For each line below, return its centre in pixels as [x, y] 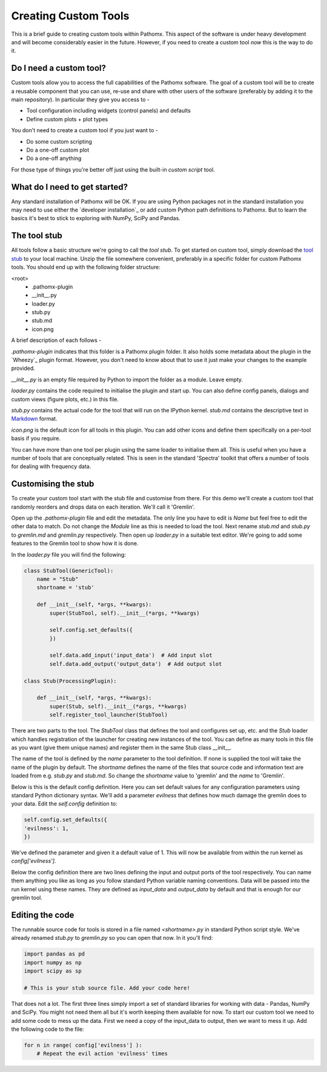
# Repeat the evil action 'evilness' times [102, 1054]
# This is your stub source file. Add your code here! [107, 988]
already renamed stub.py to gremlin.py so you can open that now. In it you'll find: [112, 938]
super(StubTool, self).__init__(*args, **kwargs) [124, 613]
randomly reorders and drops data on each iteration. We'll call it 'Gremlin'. [103, 507]
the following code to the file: [48, 1029]
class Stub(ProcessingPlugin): [71, 681]
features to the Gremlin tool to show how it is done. [75, 543]
